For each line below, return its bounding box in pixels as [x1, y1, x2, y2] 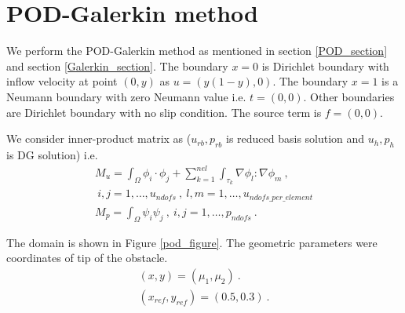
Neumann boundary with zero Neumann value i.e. [6, 88, 246, 104]
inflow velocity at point [6, 73, 118, 89]
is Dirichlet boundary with [261, 57, 389, 74]
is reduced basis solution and [225, 130, 365, 147]
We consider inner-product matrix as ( [6, 130, 192, 147]
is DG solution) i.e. [6, 146, 98, 162]
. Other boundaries [303, 88, 395, 104]
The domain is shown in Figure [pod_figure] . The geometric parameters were [6, 234, 378, 250]
